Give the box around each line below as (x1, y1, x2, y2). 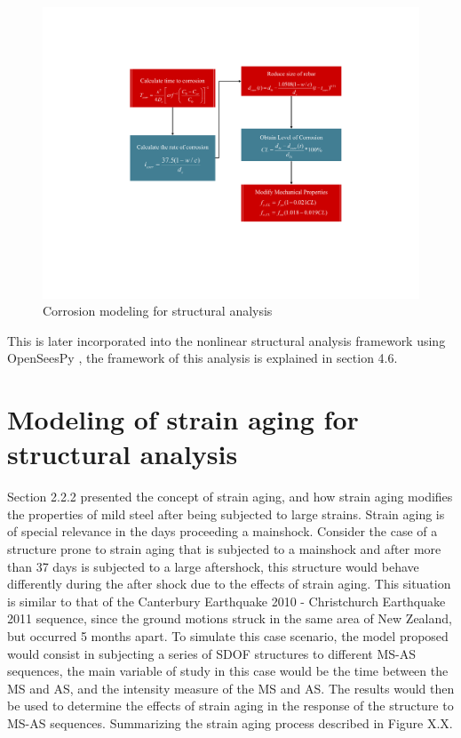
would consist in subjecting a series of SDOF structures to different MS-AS (7, 644, 416, 662)
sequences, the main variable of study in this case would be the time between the (7, 662, 449, 680)
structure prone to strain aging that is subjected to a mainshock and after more (7, 539, 441, 558)
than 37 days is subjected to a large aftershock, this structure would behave (7, 557, 419, 575)
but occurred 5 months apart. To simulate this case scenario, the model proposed (7, 626, 449, 645)
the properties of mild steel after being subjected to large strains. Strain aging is (7, 504, 445, 523)
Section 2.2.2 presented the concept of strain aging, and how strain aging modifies (7, 487, 453, 506)
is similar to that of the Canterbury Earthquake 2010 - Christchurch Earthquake (7, 591, 446, 610)
